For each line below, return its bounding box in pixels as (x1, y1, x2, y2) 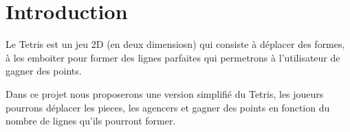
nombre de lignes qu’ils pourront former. (6, 114, 176, 128)
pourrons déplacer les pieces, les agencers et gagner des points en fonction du (6, 100, 330, 114)
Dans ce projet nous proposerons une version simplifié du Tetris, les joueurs (6, 86, 324, 101)
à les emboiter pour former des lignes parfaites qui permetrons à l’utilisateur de (6, 50, 340, 64)
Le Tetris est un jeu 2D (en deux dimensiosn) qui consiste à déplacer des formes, (6, 37, 345, 51)
